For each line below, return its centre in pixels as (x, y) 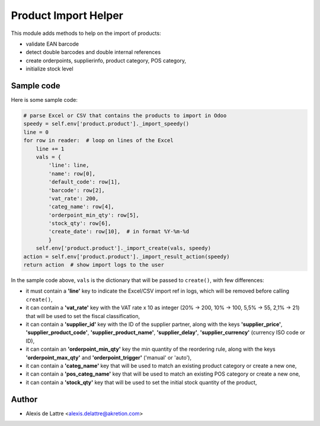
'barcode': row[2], (76, 190)
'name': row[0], (72, 174)
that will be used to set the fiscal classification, (83, 316)
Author (24, 399)
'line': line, (69, 165)
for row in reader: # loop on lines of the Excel (99, 140)
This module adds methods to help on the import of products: (86, 33)
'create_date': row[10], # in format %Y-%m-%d (119, 232)
